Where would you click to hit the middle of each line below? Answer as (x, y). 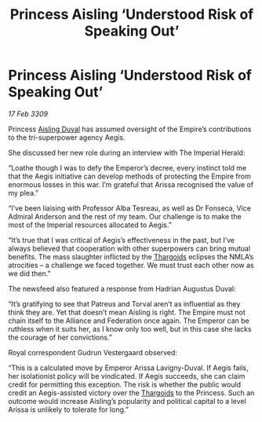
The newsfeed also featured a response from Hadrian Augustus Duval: (122, 288)
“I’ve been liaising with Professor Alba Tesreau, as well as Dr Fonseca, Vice (129, 208)
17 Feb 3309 (28, 114)
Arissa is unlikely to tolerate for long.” (69, 409)
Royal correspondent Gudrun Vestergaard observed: (93, 352)
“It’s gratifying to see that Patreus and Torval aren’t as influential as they (124, 303)
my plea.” (24, 193)
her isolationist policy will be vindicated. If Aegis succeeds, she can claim (127, 376)
